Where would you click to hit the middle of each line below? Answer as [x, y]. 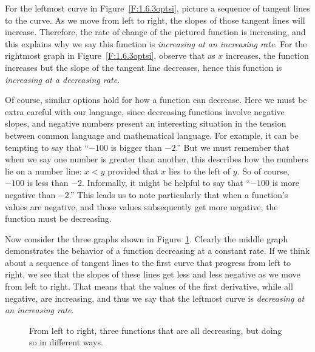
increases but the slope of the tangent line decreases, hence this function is [144, 67]
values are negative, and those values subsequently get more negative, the [141, 206]
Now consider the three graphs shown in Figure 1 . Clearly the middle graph [147, 238]
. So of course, [263, 171]
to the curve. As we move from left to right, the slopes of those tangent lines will [155, 20]
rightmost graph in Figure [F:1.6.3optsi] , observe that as [110, 55]
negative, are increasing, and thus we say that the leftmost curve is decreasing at [155, 298]
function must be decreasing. [58, 218]
